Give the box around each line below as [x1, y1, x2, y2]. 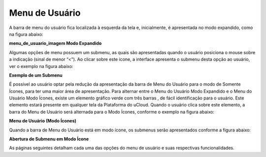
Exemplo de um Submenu [9, 72, 63, 78]
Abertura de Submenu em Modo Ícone [9, 136, 89, 142]
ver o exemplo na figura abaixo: [9, 63, 73, 69]
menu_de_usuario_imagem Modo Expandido [9, 40, 102, 46]
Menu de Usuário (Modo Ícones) [9, 118, 76, 124]
